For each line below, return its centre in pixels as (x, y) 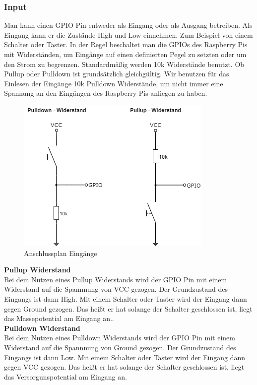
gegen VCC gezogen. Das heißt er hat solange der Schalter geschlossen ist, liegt (124, 367)
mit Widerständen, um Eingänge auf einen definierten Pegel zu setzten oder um (125, 54)
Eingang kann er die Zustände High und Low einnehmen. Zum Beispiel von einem (128, 34)
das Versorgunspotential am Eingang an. (65, 376)
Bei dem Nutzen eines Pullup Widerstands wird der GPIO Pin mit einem (116, 279)
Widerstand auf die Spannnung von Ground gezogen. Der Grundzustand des (120, 347)
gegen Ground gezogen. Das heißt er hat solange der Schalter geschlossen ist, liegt (128, 308)
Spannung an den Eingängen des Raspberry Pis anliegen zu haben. (106, 93)
